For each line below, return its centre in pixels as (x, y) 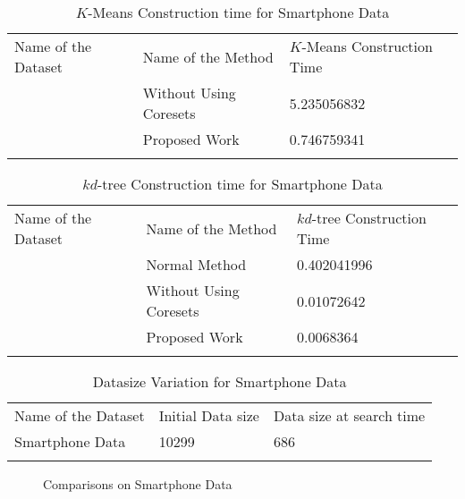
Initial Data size (209, 415)
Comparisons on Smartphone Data (138, 484)
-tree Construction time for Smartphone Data (240, 184)
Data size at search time (349, 415)
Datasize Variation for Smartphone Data (220, 381)
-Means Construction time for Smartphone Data (239, 12)
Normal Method (196, 264)
